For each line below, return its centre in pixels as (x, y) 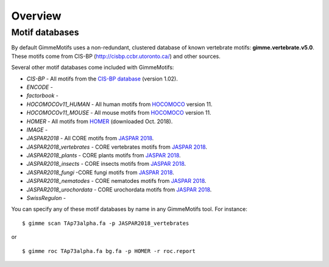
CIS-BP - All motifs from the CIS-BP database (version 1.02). (102, 79)
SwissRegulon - (46, 198)
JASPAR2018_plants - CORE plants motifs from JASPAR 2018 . (104, 155)
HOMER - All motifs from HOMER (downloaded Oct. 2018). (100, 121)
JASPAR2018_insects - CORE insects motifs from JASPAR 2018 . (106, 164)
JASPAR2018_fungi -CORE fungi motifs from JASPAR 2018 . (101, 172)
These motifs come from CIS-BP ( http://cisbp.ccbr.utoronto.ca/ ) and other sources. (116, 56)
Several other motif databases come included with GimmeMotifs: (93, 68)
